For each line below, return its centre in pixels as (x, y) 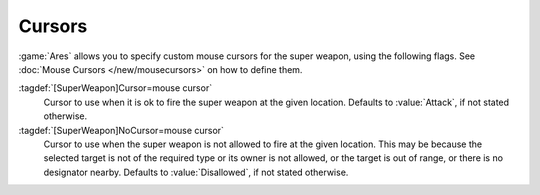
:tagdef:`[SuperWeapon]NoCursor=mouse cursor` (121, 130)
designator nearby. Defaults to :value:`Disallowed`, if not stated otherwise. (196, 172)
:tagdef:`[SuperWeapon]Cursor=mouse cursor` (115, 88)
